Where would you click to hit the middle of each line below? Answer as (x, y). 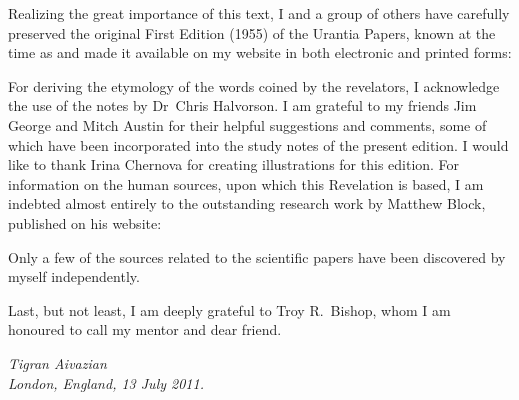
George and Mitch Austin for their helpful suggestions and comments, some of (247, 124)
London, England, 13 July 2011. (106, 382)
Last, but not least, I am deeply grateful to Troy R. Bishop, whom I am (229, 309)
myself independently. (74, 276)
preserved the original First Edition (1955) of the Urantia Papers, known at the (252, 32)
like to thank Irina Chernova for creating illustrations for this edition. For (234, 164)
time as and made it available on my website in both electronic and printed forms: (260, 52)
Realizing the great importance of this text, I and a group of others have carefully (259, 13)
